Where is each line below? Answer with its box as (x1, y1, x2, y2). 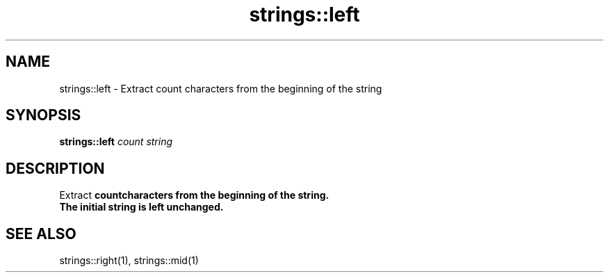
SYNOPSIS (6, 106, 81, 124)
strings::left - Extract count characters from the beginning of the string (59, 82, 382, 95)
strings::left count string (59, 136, 173, 148)
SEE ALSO (6, 224, 76, 243)
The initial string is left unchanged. (59, 201, 224, 213)
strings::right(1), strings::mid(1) (59, 254, 199, 267)
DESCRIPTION (6, 159, 105, 177)
